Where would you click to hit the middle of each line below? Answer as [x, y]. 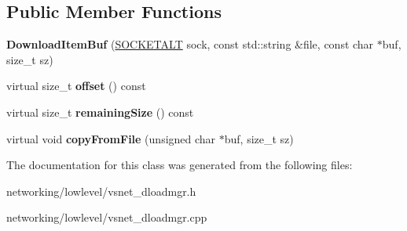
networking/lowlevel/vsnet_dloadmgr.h [101, 191]
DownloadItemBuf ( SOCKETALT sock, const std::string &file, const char [190, 44]
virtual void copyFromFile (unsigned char [111, 138]
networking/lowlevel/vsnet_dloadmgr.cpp [107, 217]
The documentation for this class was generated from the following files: [180, 165]
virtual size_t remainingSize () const [100, 112]
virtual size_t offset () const [76, 86]
